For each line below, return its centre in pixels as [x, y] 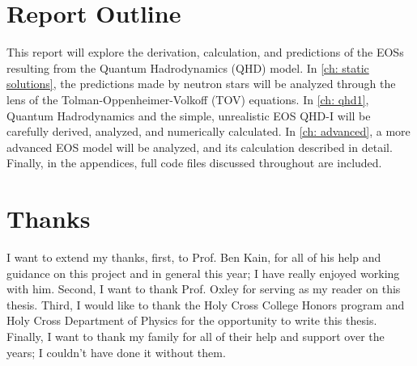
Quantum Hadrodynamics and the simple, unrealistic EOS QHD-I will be [189, 115]
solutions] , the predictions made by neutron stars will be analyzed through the [201, 84]
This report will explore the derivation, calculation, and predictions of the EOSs [205, 52]
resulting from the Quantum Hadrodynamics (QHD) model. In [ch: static [188, 67]
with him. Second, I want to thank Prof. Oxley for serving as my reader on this [204, 289]
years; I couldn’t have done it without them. [116, 352]
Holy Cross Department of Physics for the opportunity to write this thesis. [192, 320]
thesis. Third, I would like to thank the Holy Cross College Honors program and [206, 304]
